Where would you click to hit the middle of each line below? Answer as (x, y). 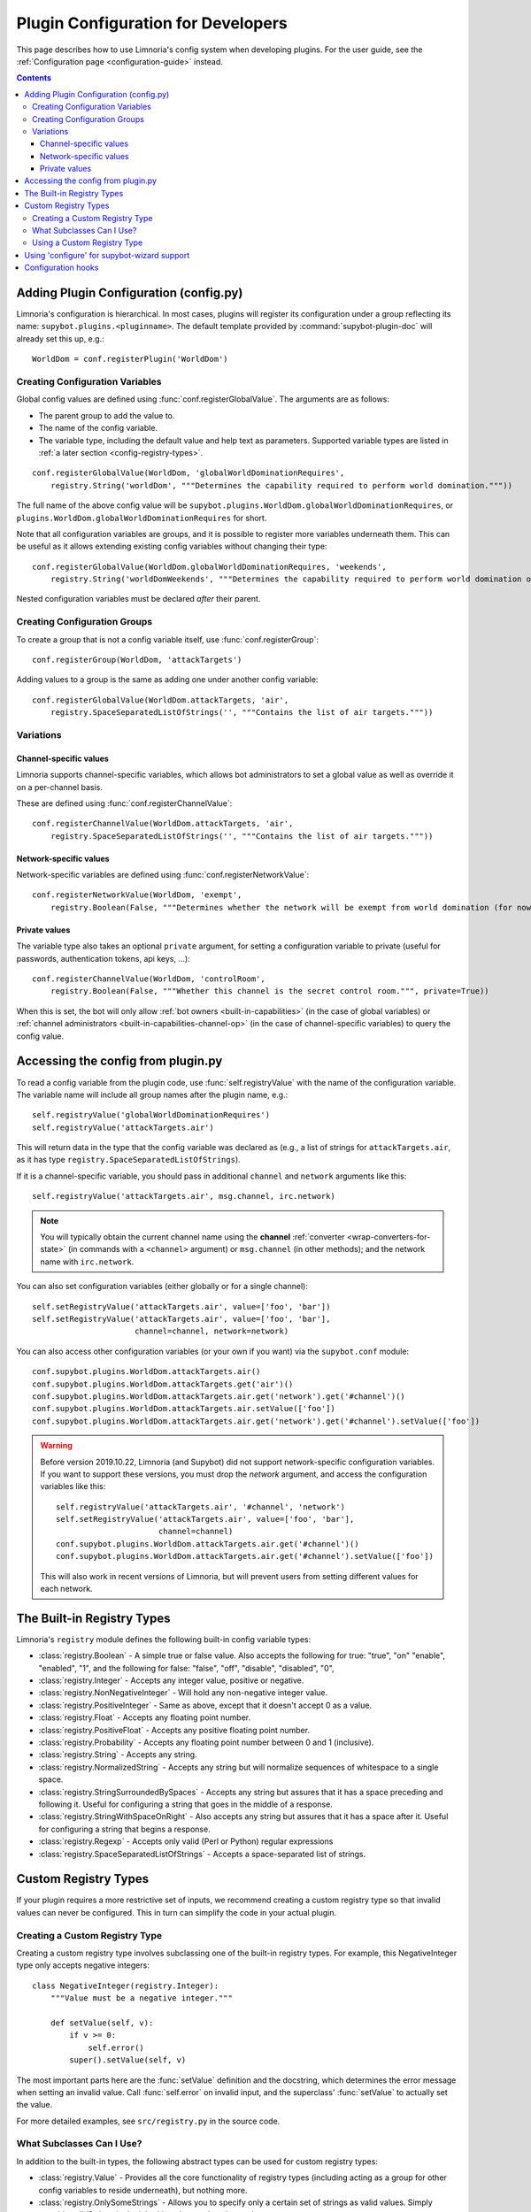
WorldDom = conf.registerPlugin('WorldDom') (131, 359)
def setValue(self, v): (102, 2023)
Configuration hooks (62, 268)
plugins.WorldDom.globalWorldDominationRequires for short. (142, 518)
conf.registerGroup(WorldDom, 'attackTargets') (137, 660)
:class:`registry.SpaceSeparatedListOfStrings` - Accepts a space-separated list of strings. (202, 1854)
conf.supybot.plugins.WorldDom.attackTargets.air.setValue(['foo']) (184, 1409)
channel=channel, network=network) (212, 1331)
